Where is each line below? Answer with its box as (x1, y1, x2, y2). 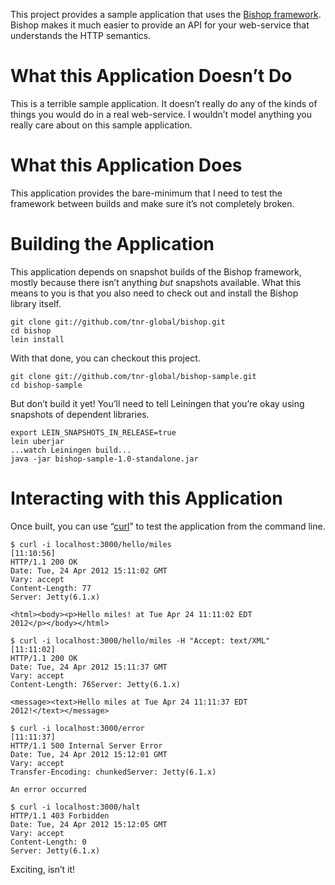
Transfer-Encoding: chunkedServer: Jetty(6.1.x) (10, 767, 217, 777)
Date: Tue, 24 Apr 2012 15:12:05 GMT (10, 819, 168, 829)
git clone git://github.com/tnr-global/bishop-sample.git (10, 371, 257, 381)
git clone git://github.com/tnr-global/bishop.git (10, 317, 226, 327)
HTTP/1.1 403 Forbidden (10, 810, 110, 821)
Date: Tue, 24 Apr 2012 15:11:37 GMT (10, 662, 168, 672)
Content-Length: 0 (10, 837, 87, 847)
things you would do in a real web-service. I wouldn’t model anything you (10, 108, 312, 120)
